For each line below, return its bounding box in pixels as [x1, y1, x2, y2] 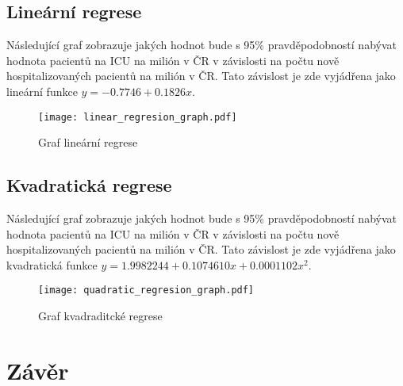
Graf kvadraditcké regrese [38, 308, 163, 324]
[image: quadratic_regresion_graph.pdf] [38, 285, 255, 296]
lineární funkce [6, 82, 78, 99]
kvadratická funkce [6, 256, 98, 273]
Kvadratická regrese [6, 173, 172, 197]
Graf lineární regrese [38, 134, 138, 151]
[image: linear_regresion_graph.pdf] [38, 111, 237, 123]
